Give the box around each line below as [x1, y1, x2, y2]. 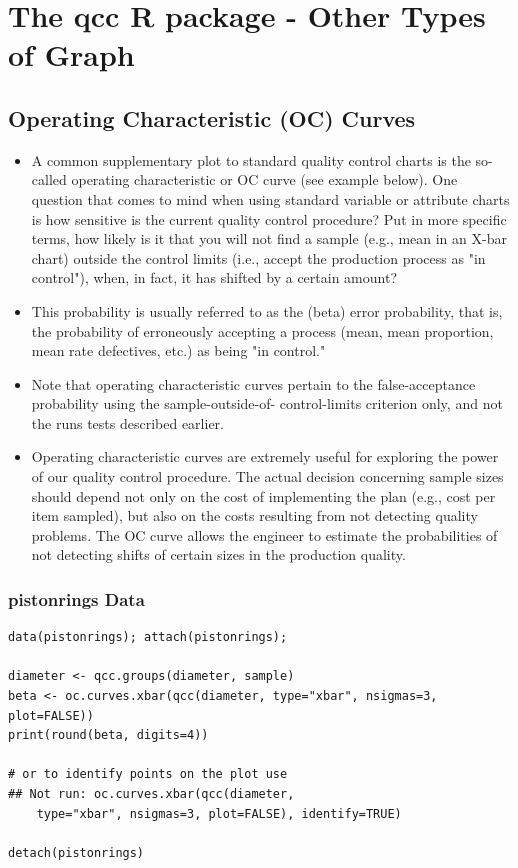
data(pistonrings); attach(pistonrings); [8, 630, 288, 645]
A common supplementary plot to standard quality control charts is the [31, 149, 471, 170]
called [31, 169, 67, 190]
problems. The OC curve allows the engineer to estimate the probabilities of [31, 524, 498, 545]
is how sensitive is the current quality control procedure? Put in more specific [31, 208, 507, 229]
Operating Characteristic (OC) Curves [8, 102, 416, 133]
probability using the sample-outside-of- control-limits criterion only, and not [31, 393, 503, 414]
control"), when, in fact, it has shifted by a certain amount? [31, 267, 397, 288]
